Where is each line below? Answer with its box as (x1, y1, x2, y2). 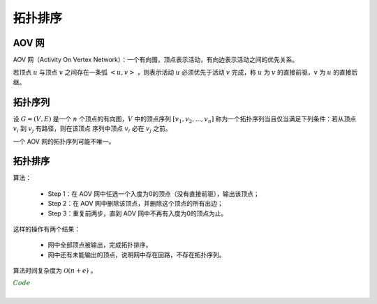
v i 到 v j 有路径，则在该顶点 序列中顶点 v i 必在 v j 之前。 (13, 124, 172, 134)
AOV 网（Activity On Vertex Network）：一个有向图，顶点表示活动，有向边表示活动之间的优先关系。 (13, 56, 299, 64)
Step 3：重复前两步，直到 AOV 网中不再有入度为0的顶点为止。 (47, 209, 228, 218)
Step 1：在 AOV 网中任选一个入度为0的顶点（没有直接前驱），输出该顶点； (47, 189, 260, 198)
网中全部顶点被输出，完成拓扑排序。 (47, 241, 152, 249)
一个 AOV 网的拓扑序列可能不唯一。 (13, 137, 115, 146)
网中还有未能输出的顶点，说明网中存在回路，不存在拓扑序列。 (47, 250, 226, 259)
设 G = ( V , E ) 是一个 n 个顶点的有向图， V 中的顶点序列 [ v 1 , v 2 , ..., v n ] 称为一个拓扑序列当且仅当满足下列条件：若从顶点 (13, 114, 357, 125)
